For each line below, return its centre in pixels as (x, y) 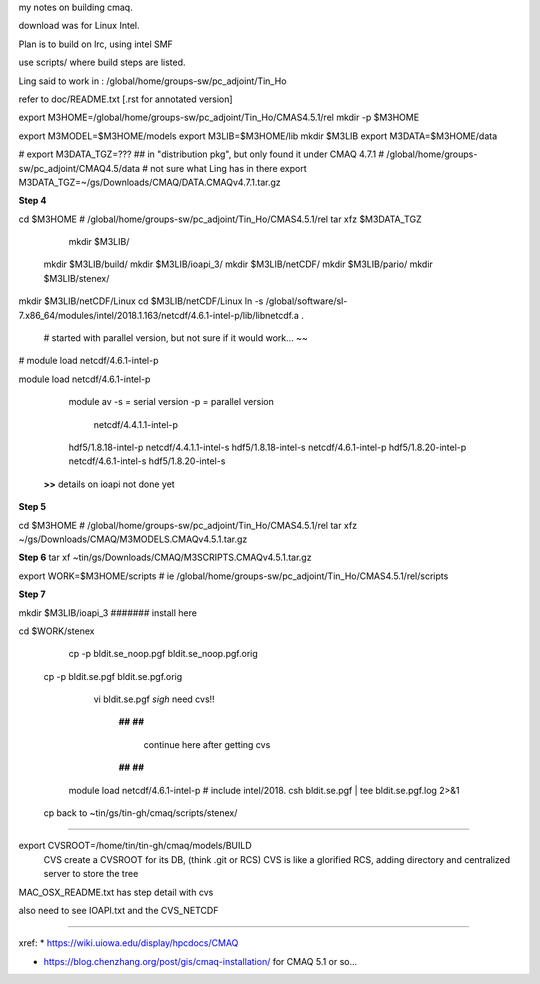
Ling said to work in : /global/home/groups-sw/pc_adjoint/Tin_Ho (152, 81)
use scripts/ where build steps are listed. (102, 62)
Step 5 (32, 507)
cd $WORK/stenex (56, 631)
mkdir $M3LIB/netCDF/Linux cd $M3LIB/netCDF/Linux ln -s (141, 301)
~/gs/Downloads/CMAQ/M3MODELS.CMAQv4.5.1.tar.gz (133, 539)
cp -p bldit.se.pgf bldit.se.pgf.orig (113, 676)
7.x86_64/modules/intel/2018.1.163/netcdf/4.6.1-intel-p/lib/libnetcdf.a (158, 315)
